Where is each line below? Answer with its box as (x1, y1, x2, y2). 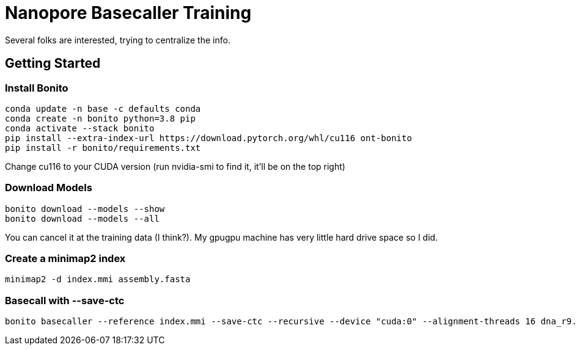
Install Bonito (5, 81, 68, 94)
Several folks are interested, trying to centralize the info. (5, 34, 230, 45)
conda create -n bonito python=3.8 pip (5, 113, 196, 123)
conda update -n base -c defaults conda (5, 103, 201, 114)
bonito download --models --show (5, 203, 165, 214)
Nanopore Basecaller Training (5, 2, 252, 23)
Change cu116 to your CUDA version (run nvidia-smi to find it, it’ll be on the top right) (5, 161, 345, 172)
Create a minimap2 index (5, 252, 126, 265)
